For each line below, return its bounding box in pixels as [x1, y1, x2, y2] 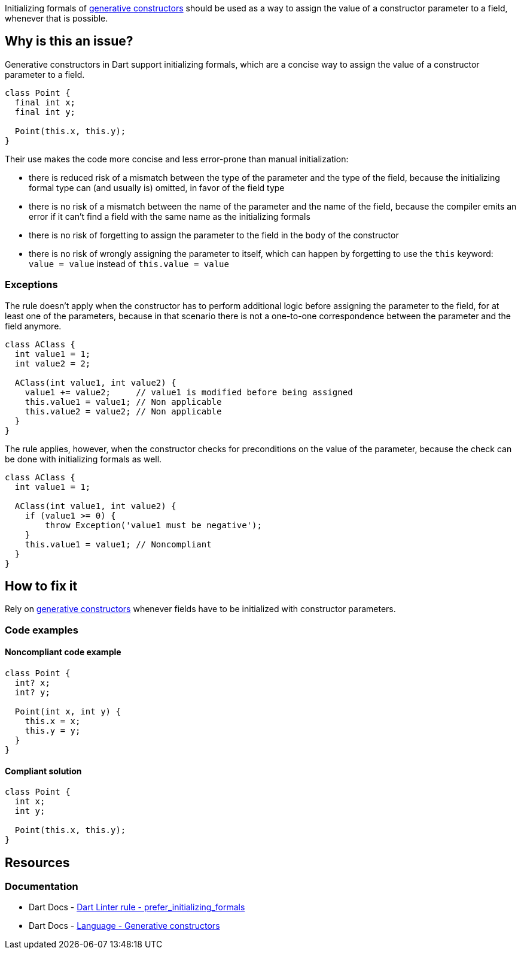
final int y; [14, 107, 76, 117]
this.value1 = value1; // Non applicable [25, 396, 222, 407]
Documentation [5, 880, 78, 893]
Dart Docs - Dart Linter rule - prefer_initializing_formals [29, 902, 245, 913]
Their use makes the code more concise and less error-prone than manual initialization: [5, 153, 349, 164]
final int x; [14, 97, 76, 107]
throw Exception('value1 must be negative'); [45, 520, 262, 530]
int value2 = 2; [14, 358, 91, 368]
